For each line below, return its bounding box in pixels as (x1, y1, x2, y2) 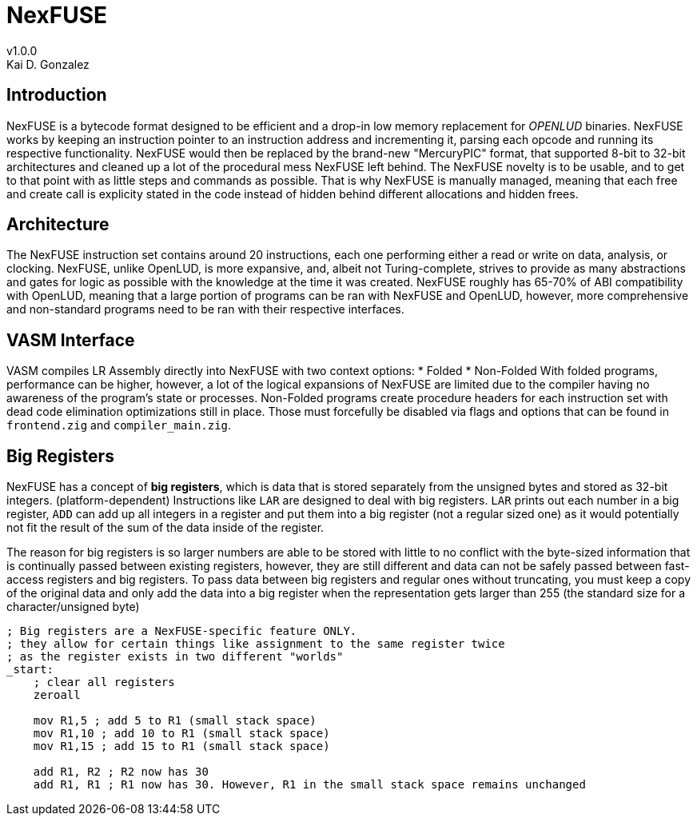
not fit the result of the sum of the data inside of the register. (6, 521, 325, 535)
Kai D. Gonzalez (6, 57, 90, 71)
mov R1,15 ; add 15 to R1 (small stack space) (33, 740, 330, 753)
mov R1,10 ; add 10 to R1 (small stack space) (33, 727, 330, 740)
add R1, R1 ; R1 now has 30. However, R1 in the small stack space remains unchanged (33, 778, 586, 792)
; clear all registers (33, 676, 175, 689)
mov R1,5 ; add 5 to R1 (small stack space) (33, 714, 317, 728)
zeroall (33, 688, 81, 702)
